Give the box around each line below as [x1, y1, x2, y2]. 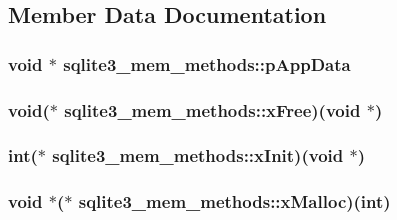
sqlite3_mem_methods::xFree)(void [64, 97, 361, 122]
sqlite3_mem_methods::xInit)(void [52, 143, 344, 168]
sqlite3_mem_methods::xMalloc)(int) [78, 189, 391, 214]
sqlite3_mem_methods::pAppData [63, 51, 351, 76]
